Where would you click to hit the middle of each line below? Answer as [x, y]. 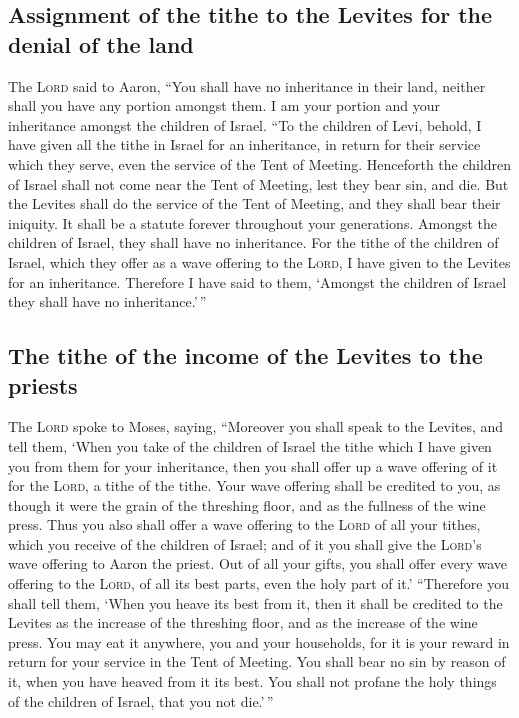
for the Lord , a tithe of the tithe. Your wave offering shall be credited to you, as [254, 485]
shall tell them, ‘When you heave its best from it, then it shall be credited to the [255, 602]
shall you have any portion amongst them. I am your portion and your [224, 105]
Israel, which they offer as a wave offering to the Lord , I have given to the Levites [259, 261]
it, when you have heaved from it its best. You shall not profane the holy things [252, 681]
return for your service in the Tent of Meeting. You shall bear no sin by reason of [257, 661]
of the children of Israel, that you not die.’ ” [141, 700]
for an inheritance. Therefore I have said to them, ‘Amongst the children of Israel [257, 281]
